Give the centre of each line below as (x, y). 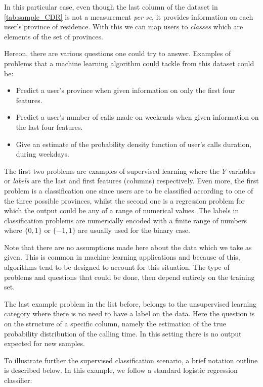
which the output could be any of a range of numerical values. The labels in (122, 210)
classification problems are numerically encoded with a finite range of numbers (126, 220)
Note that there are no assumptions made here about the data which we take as (128, 247)
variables (242, 171)
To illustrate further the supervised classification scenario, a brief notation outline (131, 360)
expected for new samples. (45, 343)
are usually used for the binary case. (134, 230)
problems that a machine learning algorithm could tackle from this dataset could (129, 63)
